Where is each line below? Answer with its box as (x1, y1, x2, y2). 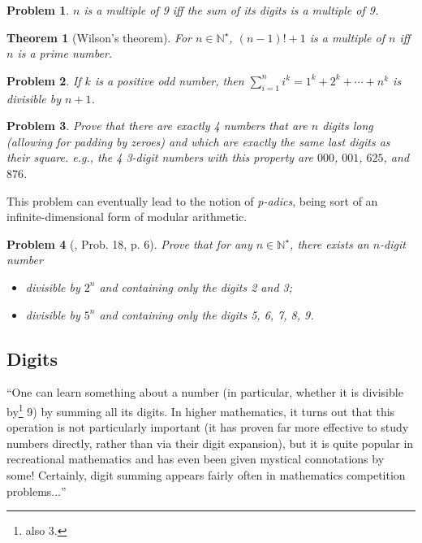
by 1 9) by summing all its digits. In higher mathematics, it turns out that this (6, 400, 395, 419)
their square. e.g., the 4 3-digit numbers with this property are (6, 149, 313, 166)
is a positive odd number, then (94, 72, 244, 89)
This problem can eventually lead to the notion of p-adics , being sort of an (6, 192, 378, 209)
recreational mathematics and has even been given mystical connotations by (6, 450, 385, 467)
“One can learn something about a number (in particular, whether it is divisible (6, 384, 403, 401)
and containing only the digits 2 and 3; (99, 278, 293, 295)
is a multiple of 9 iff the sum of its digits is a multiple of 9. (84, 2, 379, 18)
